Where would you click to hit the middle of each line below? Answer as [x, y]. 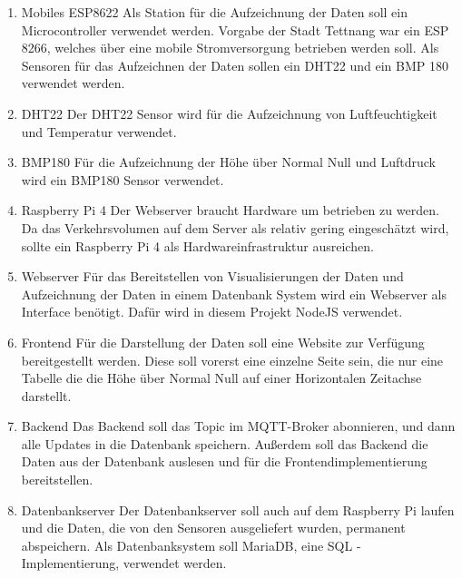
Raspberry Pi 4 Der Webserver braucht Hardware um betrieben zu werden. [230, 210]
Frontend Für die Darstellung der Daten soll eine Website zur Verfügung [223, 342]
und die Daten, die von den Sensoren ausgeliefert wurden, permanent [213, 528]
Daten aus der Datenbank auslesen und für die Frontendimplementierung [224, 461]
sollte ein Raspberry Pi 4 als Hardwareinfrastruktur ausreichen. [197, 245]
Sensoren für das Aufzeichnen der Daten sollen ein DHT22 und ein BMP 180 [235, 65]
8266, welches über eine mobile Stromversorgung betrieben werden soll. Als [230, 48]
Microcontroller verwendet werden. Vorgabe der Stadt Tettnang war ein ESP [235, 29]
